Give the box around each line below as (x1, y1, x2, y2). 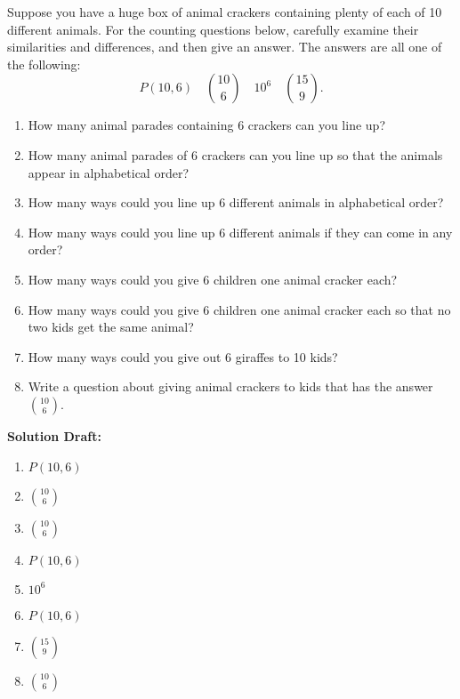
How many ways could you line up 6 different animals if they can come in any (28, 222, 453, 241)
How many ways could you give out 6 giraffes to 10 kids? (28, 347, 338, 366)
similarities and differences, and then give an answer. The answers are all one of (7, 37, 442, 56)
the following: (7, 54, 81, 73)
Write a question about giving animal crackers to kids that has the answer (28, 377, 433, 396)
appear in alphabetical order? (28, 163, 190, 181)
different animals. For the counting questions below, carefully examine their (7, 20, 419, 38)
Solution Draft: (7, 426, 101, 445)
